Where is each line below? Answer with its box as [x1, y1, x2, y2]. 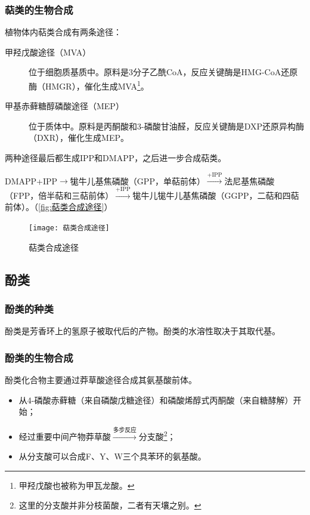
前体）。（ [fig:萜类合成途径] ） [5, 201, 113, 213]
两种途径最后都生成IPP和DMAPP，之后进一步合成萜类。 [5, 152, 227, 164]
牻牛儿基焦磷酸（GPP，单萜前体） [70, 174, 205, 187]
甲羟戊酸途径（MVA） [5, 45, 91, 58]
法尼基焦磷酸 [224, 174, 275, 187]
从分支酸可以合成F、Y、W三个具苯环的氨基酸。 [18, 450, 206, 462]
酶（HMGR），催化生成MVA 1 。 [29, 78, 149, 92]
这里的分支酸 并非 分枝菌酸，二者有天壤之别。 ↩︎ [18, 499, 201, 511]
